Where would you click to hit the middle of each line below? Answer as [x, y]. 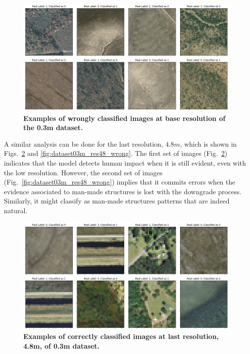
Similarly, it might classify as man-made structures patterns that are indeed [117, 201]
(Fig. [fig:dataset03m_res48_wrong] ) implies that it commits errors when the [120, 182]
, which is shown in [208, 143]
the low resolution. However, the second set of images [83, 172]
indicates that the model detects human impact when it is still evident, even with [125, 163]
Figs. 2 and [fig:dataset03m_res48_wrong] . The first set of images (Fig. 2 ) [116, 153]
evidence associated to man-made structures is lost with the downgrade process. [123, 191]
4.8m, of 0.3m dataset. [61, 346]
